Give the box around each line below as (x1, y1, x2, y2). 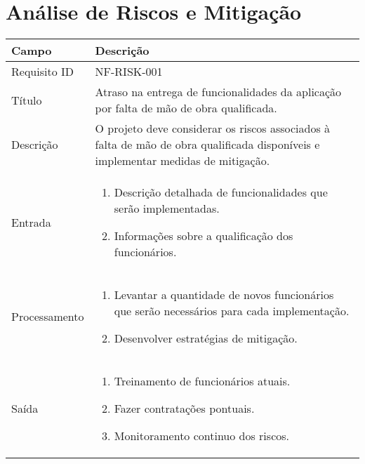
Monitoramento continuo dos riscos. (114, 427, 289, 444)
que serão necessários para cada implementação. (114, 303, 350, 319)
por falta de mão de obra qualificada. (95, 100, 277, 117)
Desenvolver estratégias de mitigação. (114, 330, 298, 347)
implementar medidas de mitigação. (95, 152, 270, 169)
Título (11, 91, 42, 108)
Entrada (11, 213, 51, 230)
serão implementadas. (114, 200, 220, 217)
